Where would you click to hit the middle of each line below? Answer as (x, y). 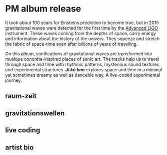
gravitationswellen (35, 113)
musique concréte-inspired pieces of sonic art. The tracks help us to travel (82, 59)
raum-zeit (21, 96)
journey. (13, 80)
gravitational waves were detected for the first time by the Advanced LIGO (82, 28)
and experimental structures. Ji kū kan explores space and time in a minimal (84, 69)
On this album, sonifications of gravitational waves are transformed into (79, 54)
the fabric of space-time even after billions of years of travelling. (71, 44)
